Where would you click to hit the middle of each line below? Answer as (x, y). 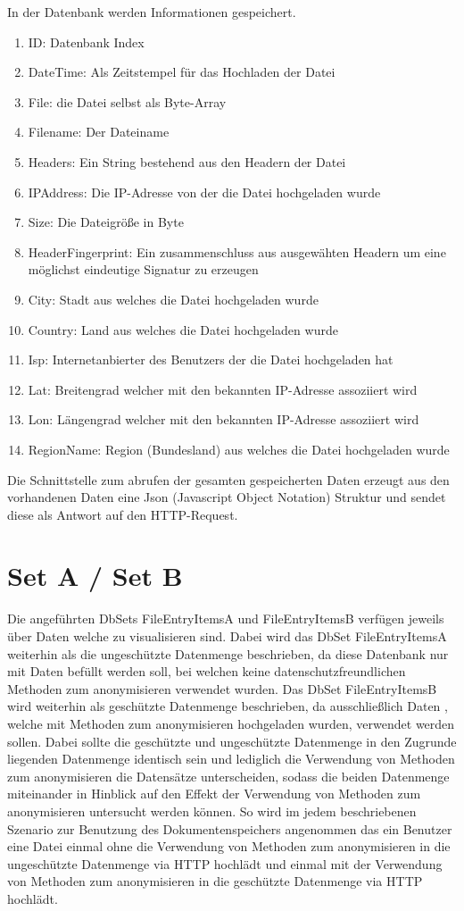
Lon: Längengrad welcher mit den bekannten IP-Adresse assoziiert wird (224, 419)
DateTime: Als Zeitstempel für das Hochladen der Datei (182, 72)
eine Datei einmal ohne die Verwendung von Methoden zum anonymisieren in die (229, 846)
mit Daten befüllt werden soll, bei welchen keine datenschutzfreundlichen (207, 671)
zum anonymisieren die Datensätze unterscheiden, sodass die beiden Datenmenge (228, 776)
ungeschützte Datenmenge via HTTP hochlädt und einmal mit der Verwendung (225, 863)
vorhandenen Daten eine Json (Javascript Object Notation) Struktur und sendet (227, 497)
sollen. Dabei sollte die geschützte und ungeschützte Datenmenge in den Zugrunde (232, 741)
